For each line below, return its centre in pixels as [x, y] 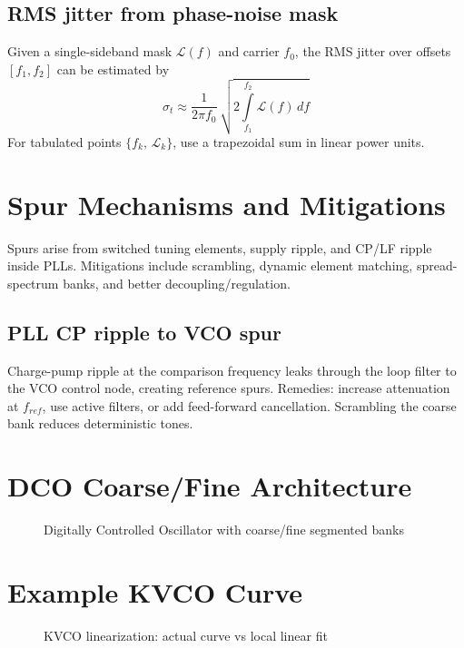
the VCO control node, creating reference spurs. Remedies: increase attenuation [229, 388]
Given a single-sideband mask [90, 51]
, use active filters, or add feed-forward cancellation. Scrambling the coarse [249, 405]
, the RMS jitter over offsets [373, 51]
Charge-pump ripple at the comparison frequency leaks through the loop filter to [232, 370]
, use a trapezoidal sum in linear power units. [299, 142]
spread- [437, 265]
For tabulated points [64, 142]
